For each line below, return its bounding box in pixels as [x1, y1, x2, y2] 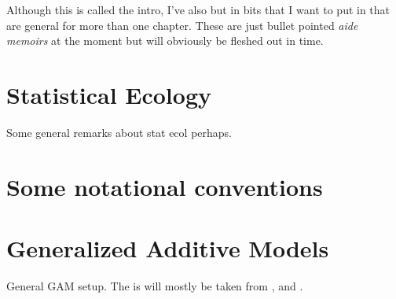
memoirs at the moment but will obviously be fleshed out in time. [6, 32, 324, 49]
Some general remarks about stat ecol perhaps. [6, 124, 232, 140]
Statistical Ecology [6, 78, 211, 110]
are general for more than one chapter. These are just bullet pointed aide [6, 17, 358, 33]
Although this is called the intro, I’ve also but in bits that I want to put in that [6, 2, 390, 17]
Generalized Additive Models [6, 232, 329, 264]
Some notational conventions [6, 170, 323, 202]
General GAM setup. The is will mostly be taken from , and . [6, 278, 303, 293]
